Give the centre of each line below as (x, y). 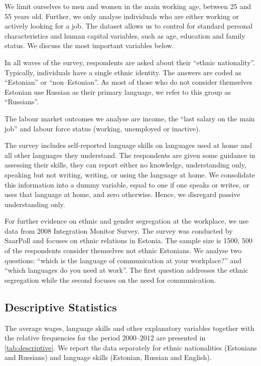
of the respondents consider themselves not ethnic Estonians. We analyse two (123, 250)
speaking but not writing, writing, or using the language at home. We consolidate (130, 174)
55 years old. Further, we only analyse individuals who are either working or (122, 16)
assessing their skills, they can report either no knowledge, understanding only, (125, 165)
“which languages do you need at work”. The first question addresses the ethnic (126, 270)
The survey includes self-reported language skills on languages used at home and (128, 145)
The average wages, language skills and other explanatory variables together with (129, 328)
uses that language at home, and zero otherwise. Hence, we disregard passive (122, 194)
